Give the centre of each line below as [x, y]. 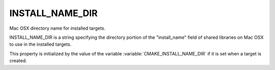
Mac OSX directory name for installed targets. [57, 28]
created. [18, 61]
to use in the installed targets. [40, 44]
